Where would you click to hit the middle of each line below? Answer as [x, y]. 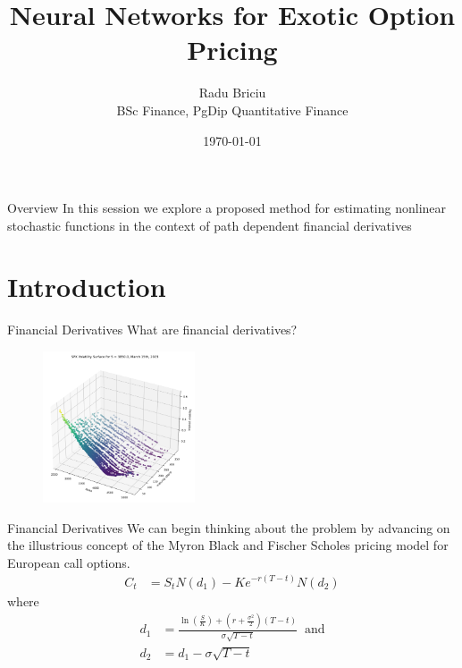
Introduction [87, 287]
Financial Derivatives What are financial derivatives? [152, 330]
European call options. [69, 562]
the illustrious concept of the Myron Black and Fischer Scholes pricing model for [228, 545]
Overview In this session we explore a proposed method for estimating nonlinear [227, 208]
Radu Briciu [232, 93]
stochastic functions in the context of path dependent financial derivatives [210, 225]
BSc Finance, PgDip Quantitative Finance [232, 110]
